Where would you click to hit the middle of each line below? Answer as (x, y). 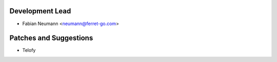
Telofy (29, 50)
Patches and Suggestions (51, 38)
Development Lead (40, 11)
